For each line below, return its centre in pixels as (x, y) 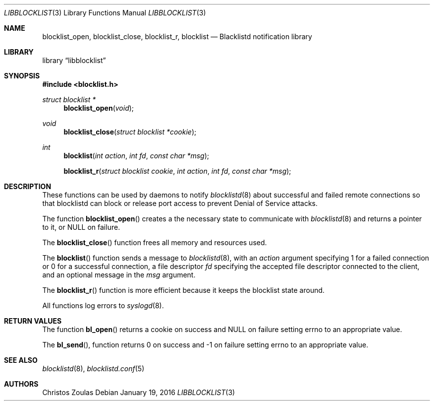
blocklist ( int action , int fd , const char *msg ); (136, 156)
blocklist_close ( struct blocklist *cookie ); (130, 132)
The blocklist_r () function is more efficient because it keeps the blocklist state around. (184, 290)
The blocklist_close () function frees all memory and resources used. (155, 242)
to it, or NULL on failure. (81, 227)
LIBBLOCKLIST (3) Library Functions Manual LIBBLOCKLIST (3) (105, 13)
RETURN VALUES (33, 321)
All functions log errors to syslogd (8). (103, 305)
